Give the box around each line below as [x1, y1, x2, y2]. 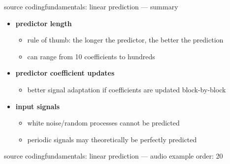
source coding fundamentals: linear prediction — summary [4, 1, 178, 11]
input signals [15, 101, 60, 111]
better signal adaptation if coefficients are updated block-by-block [27, 84, 226, 94]
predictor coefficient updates [15, 68, 115, 78]
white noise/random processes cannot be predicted [27, 118, 180, 128]
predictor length [15, 18, 72, 28]
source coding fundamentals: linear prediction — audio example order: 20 [4, 151, 223, 161]
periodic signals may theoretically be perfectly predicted [27, 134, 197, 144]
